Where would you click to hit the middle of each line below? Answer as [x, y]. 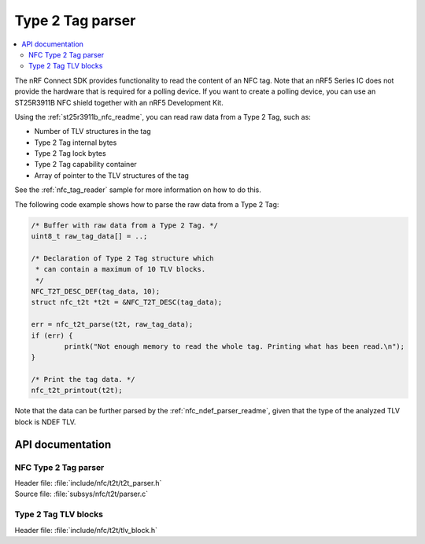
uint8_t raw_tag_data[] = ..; [89, 236]
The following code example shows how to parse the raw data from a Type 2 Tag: [147, 204]
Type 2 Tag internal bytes [76, 142]
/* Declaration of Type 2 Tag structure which [122, 258]
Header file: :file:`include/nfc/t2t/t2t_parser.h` [88, 483]
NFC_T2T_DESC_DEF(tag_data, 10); [96, 291]
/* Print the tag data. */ [83, 379]
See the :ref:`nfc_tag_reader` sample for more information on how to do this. [138, 190]
